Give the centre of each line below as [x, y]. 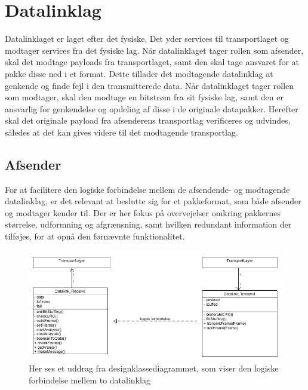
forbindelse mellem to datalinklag [90, 380]
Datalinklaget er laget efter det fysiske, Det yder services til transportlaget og [147, 39]
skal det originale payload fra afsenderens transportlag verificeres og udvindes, [148, 120]
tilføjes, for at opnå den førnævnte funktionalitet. [95, 236]
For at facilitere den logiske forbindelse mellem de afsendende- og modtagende [147, 189]
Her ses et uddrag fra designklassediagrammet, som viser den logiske [154, 368]
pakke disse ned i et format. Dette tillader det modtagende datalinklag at [139, 73]
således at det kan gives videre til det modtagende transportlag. [121, 132]
